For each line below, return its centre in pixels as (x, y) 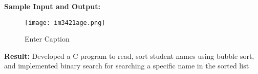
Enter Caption (47, 39)
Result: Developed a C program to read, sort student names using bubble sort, (129, 55)
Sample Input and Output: (52, 6)
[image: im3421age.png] (65, 23)
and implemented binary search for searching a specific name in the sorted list (127, 66)
